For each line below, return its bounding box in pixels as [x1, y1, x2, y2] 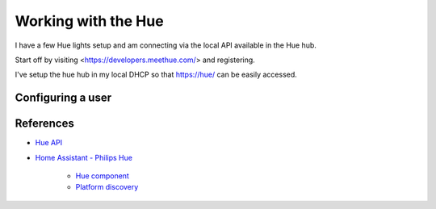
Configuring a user [15, 91, 112, 105]
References [15, 117, 74, 131]
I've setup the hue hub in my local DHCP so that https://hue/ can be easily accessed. [15, 69, 298, 80]
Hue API [35, 138, 63, 148]
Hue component [75, 171, 129, 181]
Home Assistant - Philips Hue [35, 153, 133, 162]
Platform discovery [75, 182, 139, 192]
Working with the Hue [15, 12, 165, 30]
